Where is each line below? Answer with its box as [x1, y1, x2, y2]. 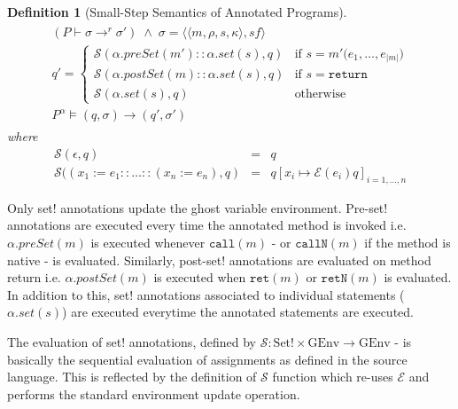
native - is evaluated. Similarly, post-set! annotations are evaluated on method [7, 250, 431, 269]
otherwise [294, 87, 346, 100]
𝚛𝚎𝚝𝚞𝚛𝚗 [328, 68, 368, 82]
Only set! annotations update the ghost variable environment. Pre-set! [7, 198, 388, 216]
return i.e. [7, 268, 61, 287]
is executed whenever [90, 232, 206, 251]
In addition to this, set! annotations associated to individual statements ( [7, 285, 405, 303]
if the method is [364, 232, 451, 251]
